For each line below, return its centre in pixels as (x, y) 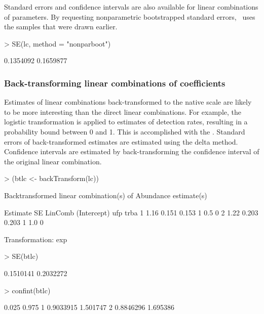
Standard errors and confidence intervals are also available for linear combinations (131, 7)
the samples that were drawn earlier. (61, 27)
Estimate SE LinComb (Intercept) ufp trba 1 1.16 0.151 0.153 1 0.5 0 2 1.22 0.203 (131, 212)
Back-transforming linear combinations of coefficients (115, 83)
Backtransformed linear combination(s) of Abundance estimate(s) (106, 195)
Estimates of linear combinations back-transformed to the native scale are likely (128, 102)
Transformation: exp (36, 239)
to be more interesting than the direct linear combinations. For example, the (123, 111)
